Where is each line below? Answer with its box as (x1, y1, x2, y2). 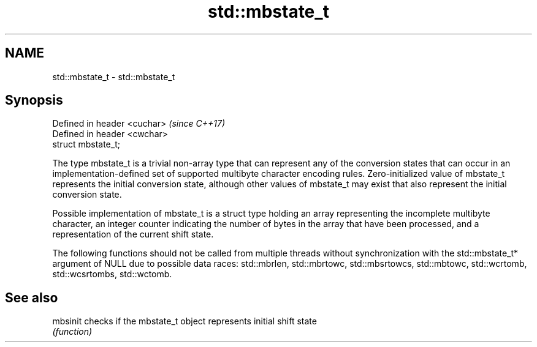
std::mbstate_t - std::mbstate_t (52, 71, 175, 82)
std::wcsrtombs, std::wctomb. (52, 269, 172, 280)
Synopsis (5, 92, 63, 108)
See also (5, 289, 58, 305)
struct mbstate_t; (52, 139, 120, 150)
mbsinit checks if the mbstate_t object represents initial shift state (52, 316, 317, 327)
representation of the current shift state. (52, 229, 214, 240)
